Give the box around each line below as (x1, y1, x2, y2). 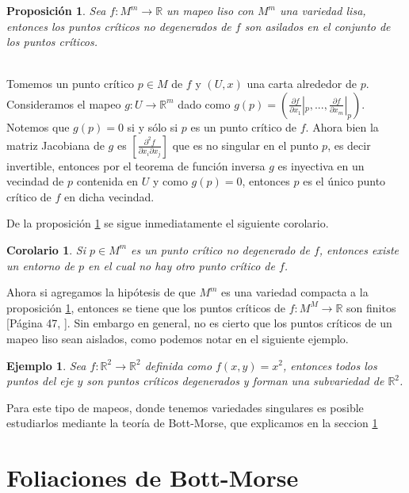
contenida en (76, 173, 139, 189)
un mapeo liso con (166, 2, 254, 18)
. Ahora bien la (305, 118, 379, 135)
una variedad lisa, (279, 2, 366, 18)
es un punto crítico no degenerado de (131, 241, 310, 258)
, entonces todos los (282, 357, 377, 373)
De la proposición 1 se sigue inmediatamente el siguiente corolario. (6, 215, 329, 231)
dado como (178, 95, 231, 112)
